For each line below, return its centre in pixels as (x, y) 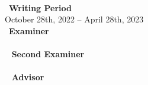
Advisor (28, 77)
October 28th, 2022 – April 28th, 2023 (74, 19)
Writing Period (40, 7)
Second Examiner (48, 53)
